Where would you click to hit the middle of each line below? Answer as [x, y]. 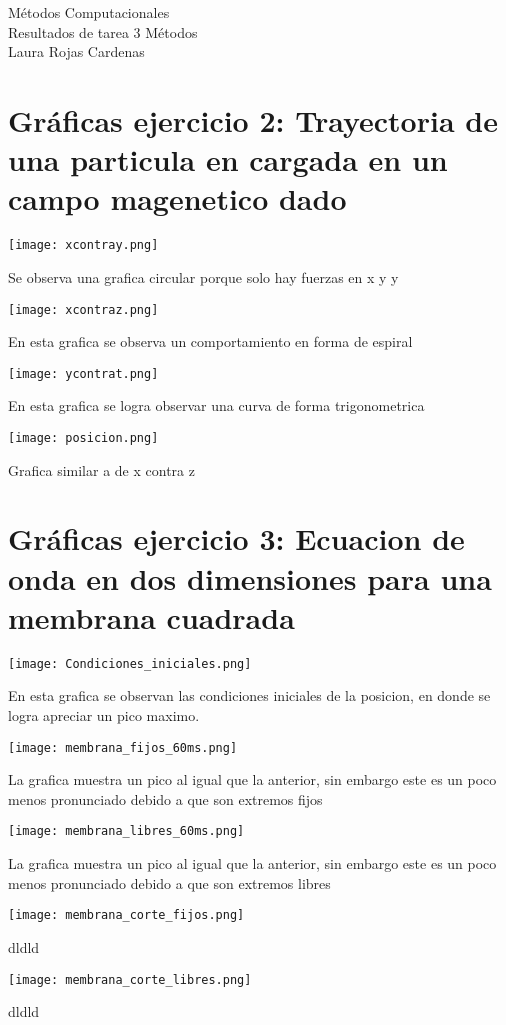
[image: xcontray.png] [83, 245]
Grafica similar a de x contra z [101, 469]
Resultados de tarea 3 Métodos [103, 31]
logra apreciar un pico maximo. [104, 715]
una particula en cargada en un [228, 159]
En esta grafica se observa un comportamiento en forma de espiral [210, 341]
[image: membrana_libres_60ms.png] [126, 831]
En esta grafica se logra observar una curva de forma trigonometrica [216, 405]
